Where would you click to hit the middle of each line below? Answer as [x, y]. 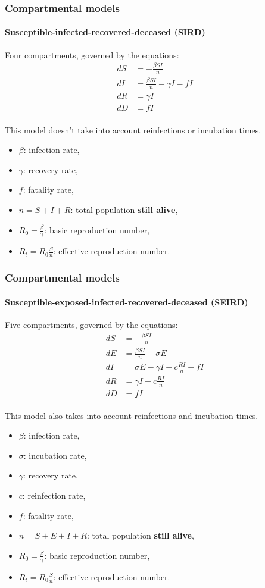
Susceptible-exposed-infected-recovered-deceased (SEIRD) [127, 301]
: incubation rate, [55, 455]
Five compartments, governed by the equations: [91, 324]
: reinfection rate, [54, 495]
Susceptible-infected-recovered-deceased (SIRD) [105, 32]
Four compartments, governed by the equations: [92, 54]
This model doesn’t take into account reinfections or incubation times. [133, 129]
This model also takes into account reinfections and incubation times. [132, 415]
